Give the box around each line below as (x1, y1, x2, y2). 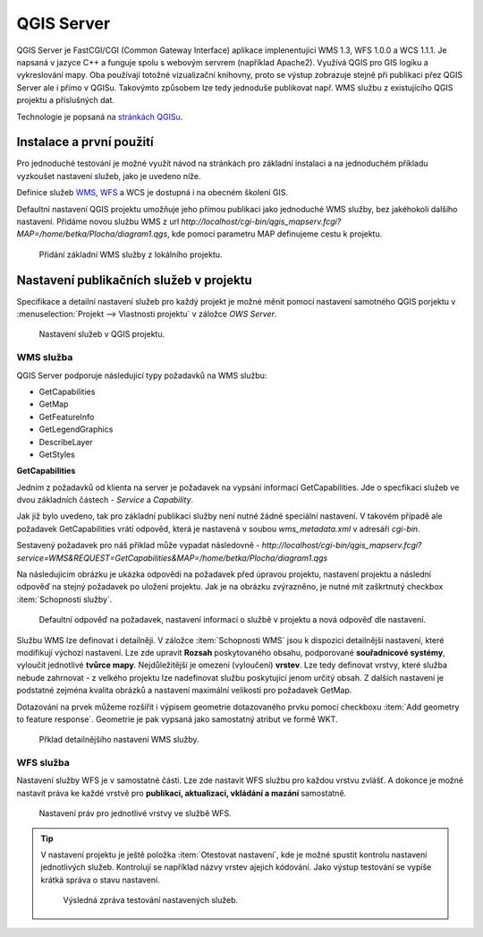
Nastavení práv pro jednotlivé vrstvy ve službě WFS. (38, 808, 232, 819)
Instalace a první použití (16, 134, 154, 150)
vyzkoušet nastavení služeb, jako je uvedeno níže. (16, 170, 201, 181)
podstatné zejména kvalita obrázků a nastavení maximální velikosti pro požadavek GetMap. (16, 685, 352, 696)
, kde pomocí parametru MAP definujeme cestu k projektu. (166, 228, 383, 239)
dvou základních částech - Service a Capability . (16, 494, 194, 505)
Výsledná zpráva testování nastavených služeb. (63, 895, 239, 906)
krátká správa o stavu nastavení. (40, 874, 160, 885)
